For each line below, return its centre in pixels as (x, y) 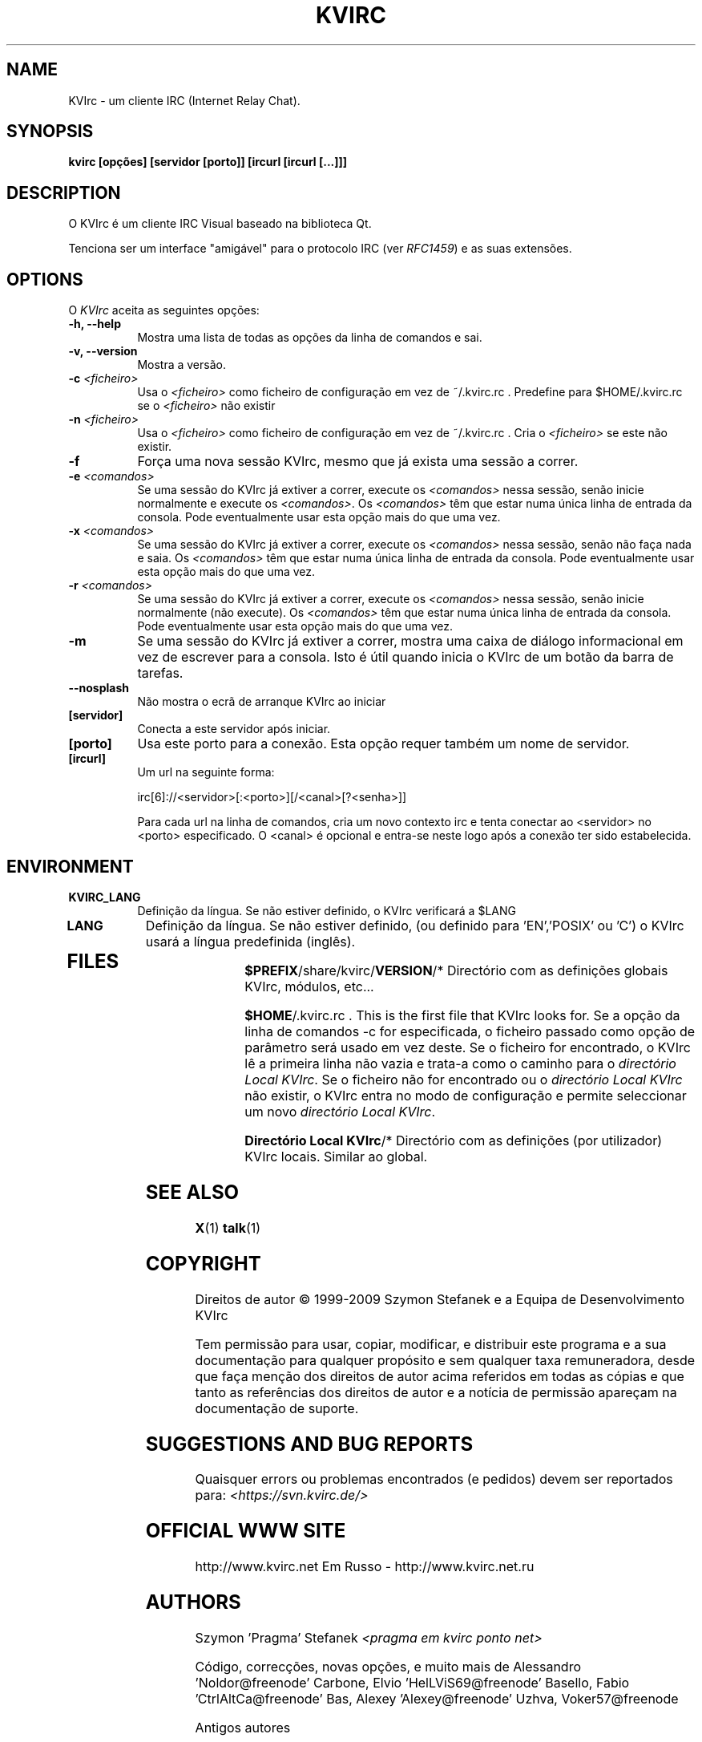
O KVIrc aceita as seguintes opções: (164, 310)
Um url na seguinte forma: (206, 772)
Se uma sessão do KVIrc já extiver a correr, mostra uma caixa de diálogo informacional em (410, 641)
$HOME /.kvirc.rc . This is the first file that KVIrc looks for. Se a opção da (462, 1015)
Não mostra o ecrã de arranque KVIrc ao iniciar (262, 702)
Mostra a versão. (182, 365)
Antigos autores (243, 1728)
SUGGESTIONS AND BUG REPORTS (309, 1444)
